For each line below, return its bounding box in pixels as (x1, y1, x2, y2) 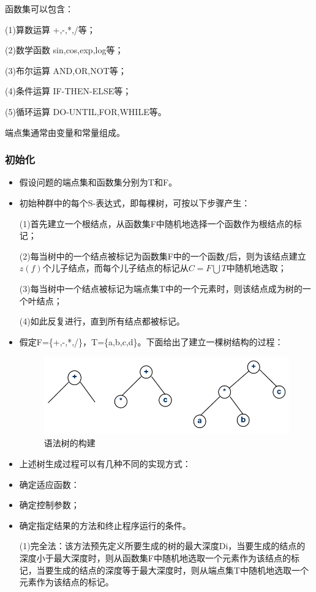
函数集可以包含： (5, 2, 73, 15)
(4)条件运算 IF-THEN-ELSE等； (5, 84, 132, 97)
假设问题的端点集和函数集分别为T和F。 (19, 176, 178, 189)
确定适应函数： (19, 478, 80, 490)
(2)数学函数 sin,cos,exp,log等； (5, 43, 124, 56)
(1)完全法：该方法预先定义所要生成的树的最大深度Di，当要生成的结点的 (19, 539, 306, 552)
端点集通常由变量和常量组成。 (5, 126, 125, 138)
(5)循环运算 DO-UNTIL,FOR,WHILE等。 (5, 105, 167, 118)
